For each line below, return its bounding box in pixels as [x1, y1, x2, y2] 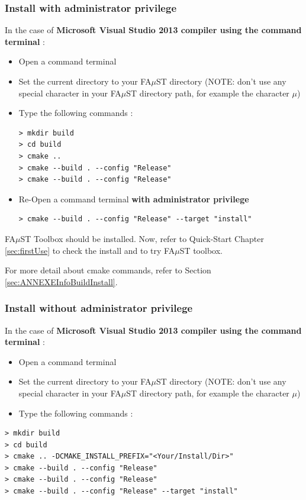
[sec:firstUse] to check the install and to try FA [5, 244, 175, 256]
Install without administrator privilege [5, 301, 193, 315]
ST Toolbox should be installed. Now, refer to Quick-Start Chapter [20, 232, 264, 244]
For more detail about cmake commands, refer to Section [5, 264, 211, 276]
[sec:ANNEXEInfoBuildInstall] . [5, 275, 118, 288]
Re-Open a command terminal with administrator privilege [18, 192, 249, 205]
